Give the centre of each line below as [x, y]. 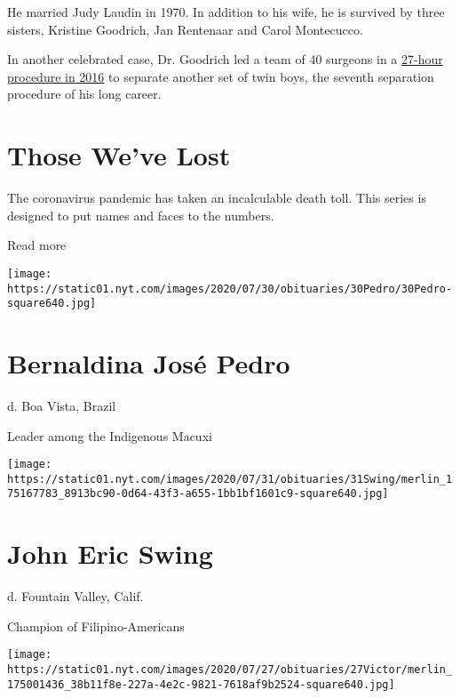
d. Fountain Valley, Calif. [75, 596]
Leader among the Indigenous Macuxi [110, 435]
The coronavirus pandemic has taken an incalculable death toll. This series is [217, 198]
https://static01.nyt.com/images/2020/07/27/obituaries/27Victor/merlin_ [230, 670]
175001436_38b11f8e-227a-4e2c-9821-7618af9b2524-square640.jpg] [201, 684]
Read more [37, 245]
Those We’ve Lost [119, 155]
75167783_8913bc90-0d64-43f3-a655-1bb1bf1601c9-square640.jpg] [198, 494]
